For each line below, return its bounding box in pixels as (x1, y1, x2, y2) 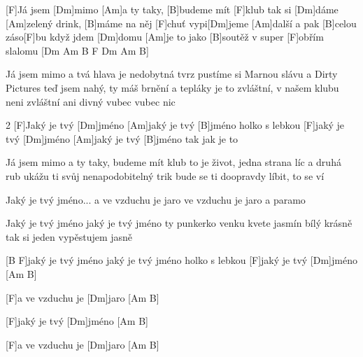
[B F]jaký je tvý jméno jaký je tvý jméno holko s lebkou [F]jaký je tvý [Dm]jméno (6, 253, 357, 267)
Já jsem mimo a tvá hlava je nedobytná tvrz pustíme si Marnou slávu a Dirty (6, 66, 338, 81)
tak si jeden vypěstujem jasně (6, 229, 133, 244)
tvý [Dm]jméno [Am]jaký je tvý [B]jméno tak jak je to (6, 131, 239, 146)
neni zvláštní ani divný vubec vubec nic (6, 94, 176, 108)
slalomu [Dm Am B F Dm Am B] (6, 43, 149, 57)
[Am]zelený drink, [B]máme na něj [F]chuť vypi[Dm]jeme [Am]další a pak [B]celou (6, 15, 357, 30)
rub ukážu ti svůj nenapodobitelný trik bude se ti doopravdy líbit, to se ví (6, 168, 325, 183)
